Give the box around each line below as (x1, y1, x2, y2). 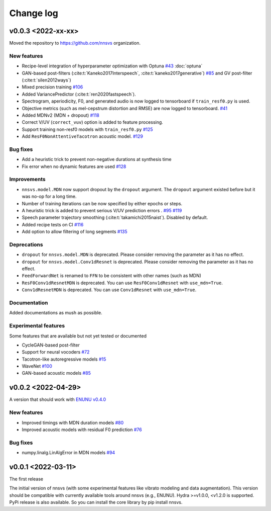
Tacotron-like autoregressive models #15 (22, 356, 106, 362)
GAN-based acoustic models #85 (22, 370, 91, 376)
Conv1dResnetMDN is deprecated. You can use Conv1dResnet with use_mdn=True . (22, 287, 197, 293)
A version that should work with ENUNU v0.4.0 (9, 396, 106, 402)
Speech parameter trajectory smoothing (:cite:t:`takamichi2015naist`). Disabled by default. (22, 214, 208, 221)
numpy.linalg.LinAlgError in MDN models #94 (22, 450, 115, 456)
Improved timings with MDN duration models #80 (22, 419, 124, 425)
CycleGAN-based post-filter (22, 342, 80, 348)
